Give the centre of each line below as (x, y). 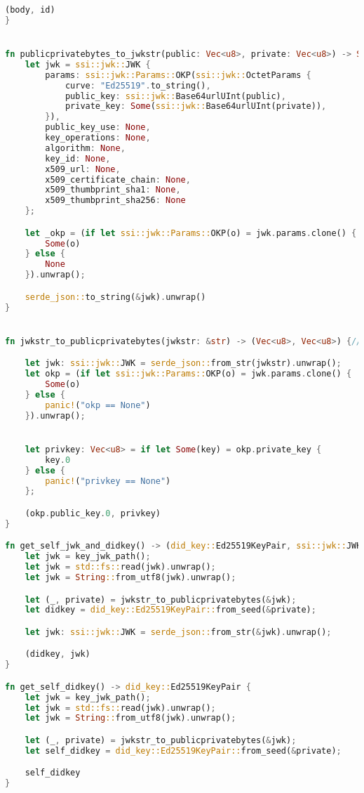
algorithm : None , (85, 148)
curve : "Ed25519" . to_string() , (138, 85)
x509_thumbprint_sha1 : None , (113, 190)
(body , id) (30, 10)
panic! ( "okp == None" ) (98, 405)
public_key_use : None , (98, 127)
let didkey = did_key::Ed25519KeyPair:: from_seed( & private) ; (170, 610)
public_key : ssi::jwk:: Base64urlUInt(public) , (175, 96)
